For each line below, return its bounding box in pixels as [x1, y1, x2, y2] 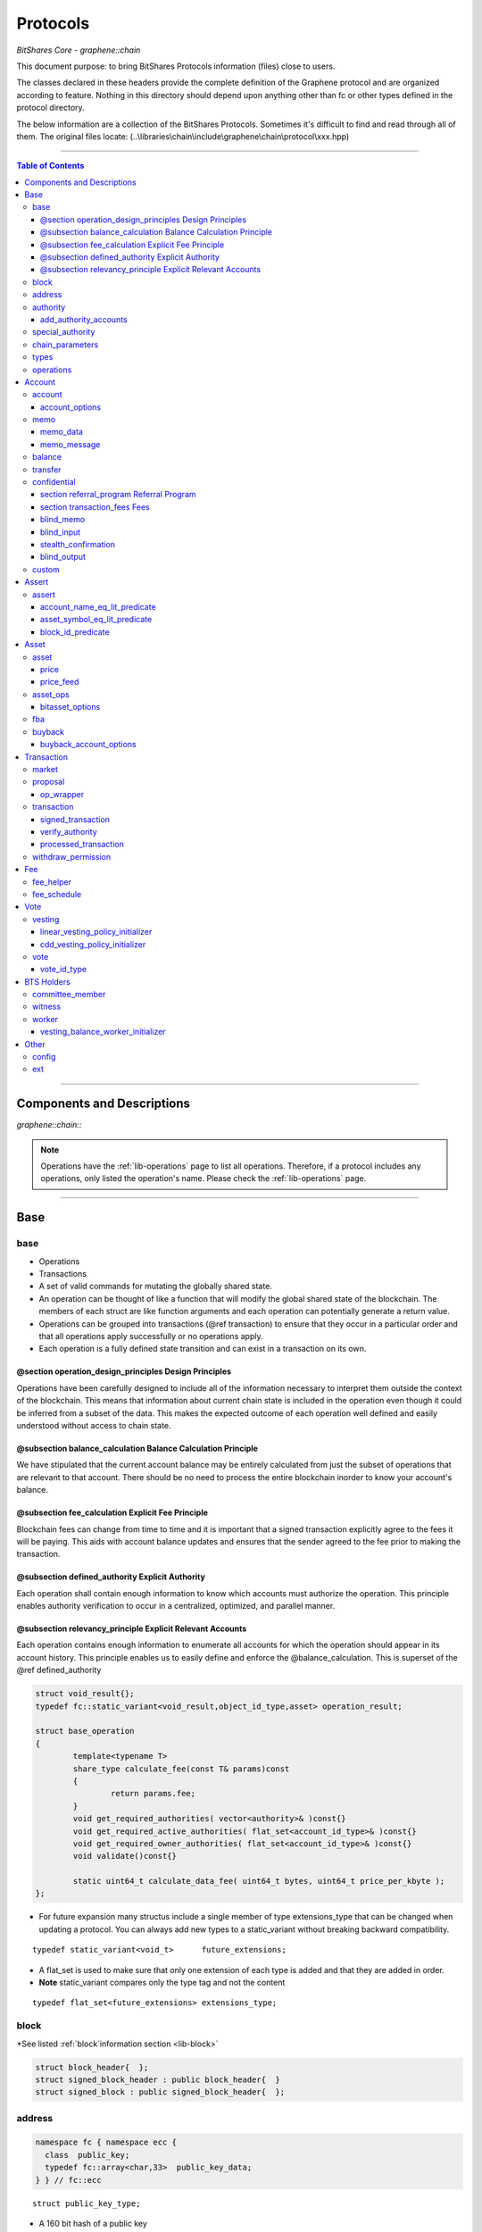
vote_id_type [40, 964, 87, 975]
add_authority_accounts [40, 313, 129, 325]
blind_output [40, 552, 87, 562]
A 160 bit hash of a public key [38, 2219, 147, 2228]
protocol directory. [16, 103, 85, 113]
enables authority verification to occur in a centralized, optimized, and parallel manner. [16, 1601, 336, 1612]
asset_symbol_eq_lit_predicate [40, 614, 153, 625]
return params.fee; [110, 1788, 196, 1799]
